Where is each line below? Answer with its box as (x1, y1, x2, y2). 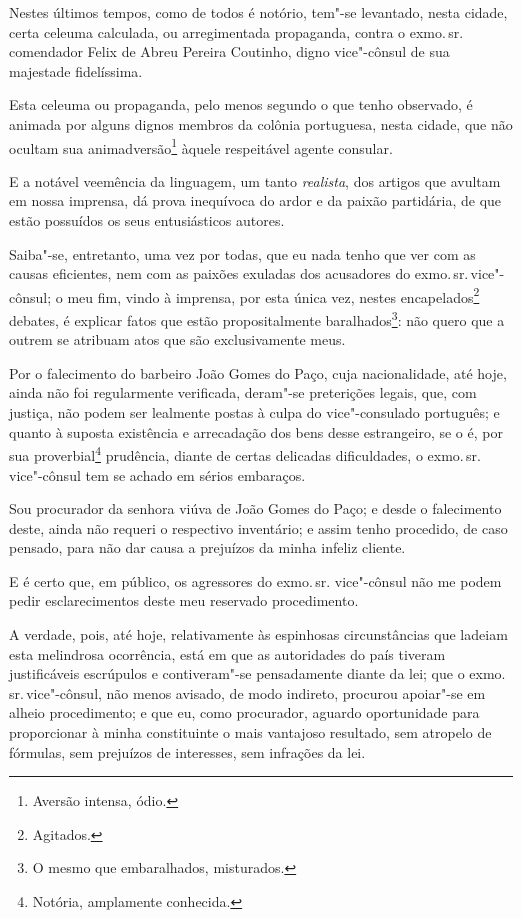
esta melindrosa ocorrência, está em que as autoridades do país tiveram (9, 643, 446, 664)
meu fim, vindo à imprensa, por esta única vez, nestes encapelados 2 (67, 283, 480, 307)
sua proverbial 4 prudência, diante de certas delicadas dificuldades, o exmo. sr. (9, 442, 481, 465)
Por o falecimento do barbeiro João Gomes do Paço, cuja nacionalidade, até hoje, (9, 362, 507, 383)
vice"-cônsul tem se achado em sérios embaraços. (9, 464, 306, 485)
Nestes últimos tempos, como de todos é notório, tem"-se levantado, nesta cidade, (9, 2, 508, 22)
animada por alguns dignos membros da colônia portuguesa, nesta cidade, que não (9, 113, 513, 134)
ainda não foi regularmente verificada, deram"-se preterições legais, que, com (9, 382, 477, 403)
